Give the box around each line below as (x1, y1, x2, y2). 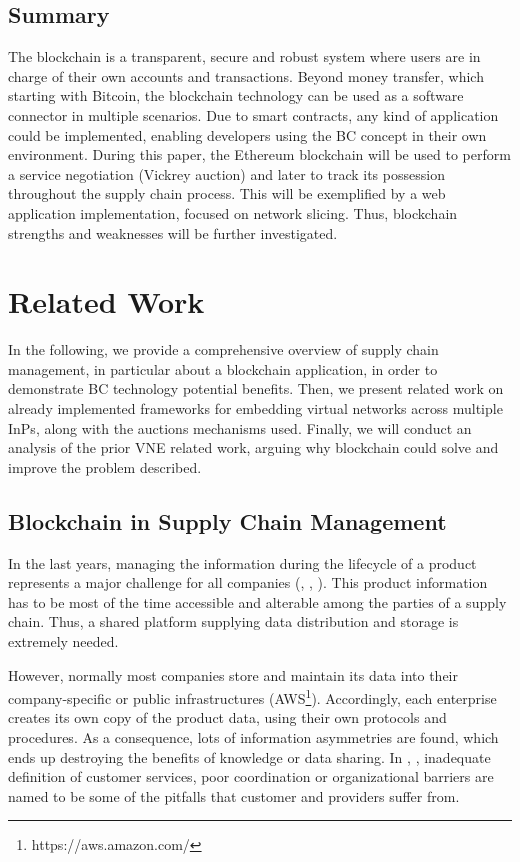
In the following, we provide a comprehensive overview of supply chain (8, 339, 439, 360)
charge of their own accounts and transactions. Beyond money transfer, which (8, 65, 484, 86)
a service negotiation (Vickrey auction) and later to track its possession (8, 163, 445, 184)
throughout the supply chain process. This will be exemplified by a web (8, 183, 446, 204)
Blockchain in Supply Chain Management (8, 505, 447, 536)
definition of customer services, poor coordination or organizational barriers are (8, 766, 494, 787)
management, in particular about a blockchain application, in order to (8, 358, 438, 379)
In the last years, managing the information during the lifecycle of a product (8, 552, 477, 573)
